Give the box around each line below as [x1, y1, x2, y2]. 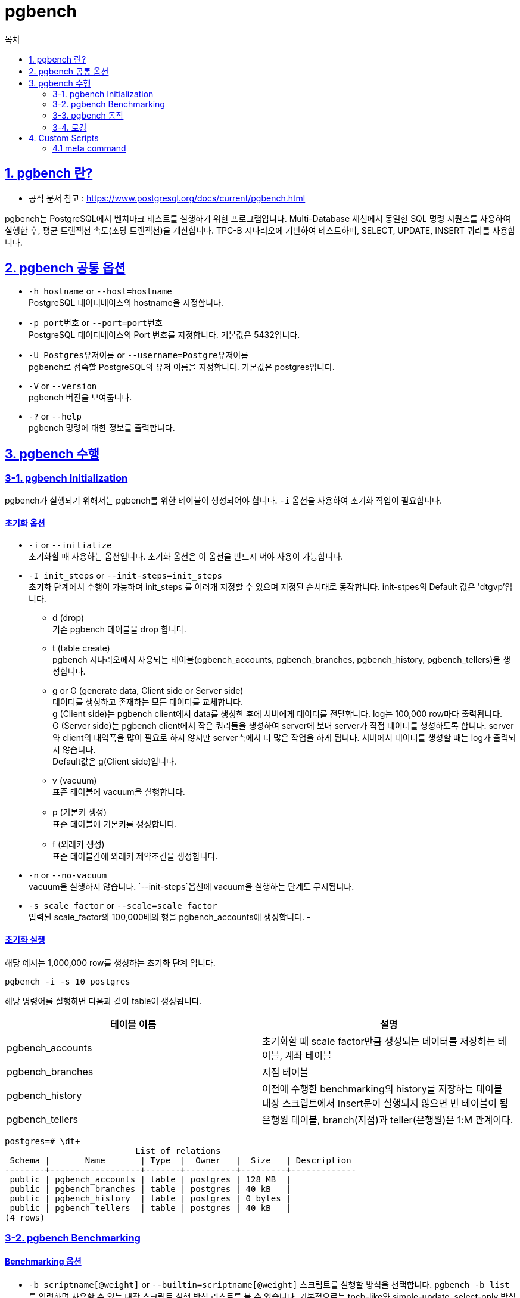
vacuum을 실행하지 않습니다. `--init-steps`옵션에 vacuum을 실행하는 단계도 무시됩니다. [29, 881, 354, 892]
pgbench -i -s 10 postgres [5, 977, 130, 987]
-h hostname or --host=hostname [29, 286, 172, 297]
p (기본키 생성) [52, 806, 107, 817]
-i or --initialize [29, 539, 112, 550]
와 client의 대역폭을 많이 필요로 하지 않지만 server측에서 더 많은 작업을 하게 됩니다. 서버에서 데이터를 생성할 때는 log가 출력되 [52, 732, 516, 743]
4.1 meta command [52, 142, 126, 153]
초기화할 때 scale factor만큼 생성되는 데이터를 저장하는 [262, 1035, 496, 1048]
